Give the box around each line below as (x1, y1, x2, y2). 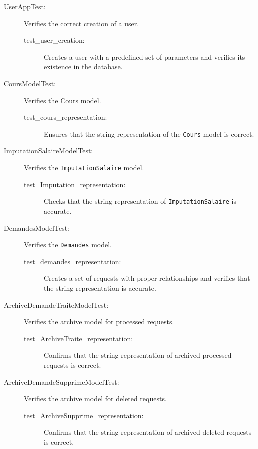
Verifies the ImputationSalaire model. (24, 162, 144, 172)
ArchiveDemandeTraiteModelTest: (4, 299, 109, 310)
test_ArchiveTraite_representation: (24, 333, 133, 343)
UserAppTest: (4, 1, 46, 11)
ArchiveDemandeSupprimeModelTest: (4, 376, 119, 387)
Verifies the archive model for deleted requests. (24, 393, 167, 404)
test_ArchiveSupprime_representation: (24, 410, 144, 420)
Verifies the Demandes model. (24, 239, 112, 250)
